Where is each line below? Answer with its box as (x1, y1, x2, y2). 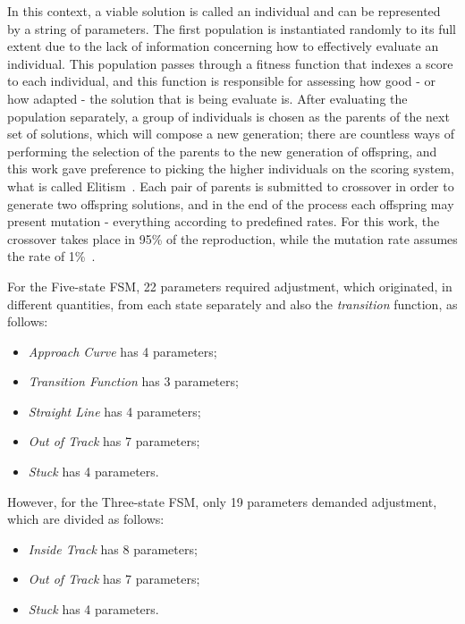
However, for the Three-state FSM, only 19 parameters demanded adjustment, (7, 492, 437, 510)
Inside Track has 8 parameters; (28, 539, 198, 558)
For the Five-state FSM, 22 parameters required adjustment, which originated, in (7, 276, 452, 295)
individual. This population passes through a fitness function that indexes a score (7, 54, 453, 72)
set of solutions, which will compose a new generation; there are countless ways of (7, 124, 454, 143)
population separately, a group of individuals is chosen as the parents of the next (7, 106, 450, 125)
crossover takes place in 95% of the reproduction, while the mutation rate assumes (7, 229, 458, 248)
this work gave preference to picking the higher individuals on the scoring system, (7, 159, 454, 178)
